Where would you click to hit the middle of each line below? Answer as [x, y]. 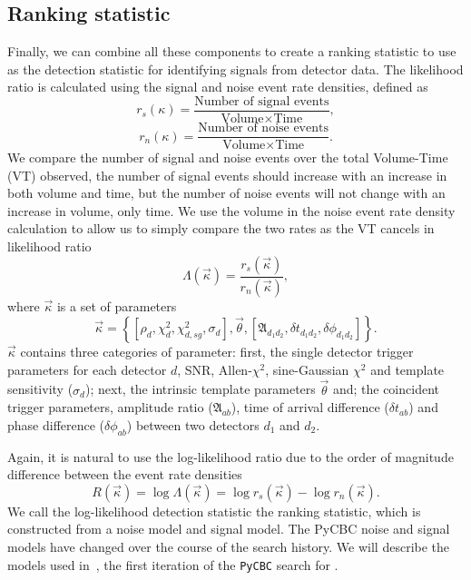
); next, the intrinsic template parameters [201, 389]
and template [407, 369]
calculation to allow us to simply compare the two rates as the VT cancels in [221, 228]
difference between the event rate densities [125, 474]
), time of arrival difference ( [310, 407]
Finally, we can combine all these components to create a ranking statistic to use [232, 51]
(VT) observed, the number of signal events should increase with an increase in [227, 175]
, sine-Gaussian [307, 369]
